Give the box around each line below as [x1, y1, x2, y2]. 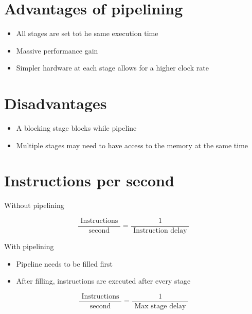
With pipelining [4, 241, 54, 251]
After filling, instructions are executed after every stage [16, 275, 191, 286]
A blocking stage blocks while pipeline [16, 123, 137, 133]
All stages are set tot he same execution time [16, 28, 158, 39]
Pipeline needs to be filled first [16, 258, 113, 269]
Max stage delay [134, 302, 186, 310]
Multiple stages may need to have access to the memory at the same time [16, 139, 248, 150]
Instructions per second [4, 170, 174, 191]
